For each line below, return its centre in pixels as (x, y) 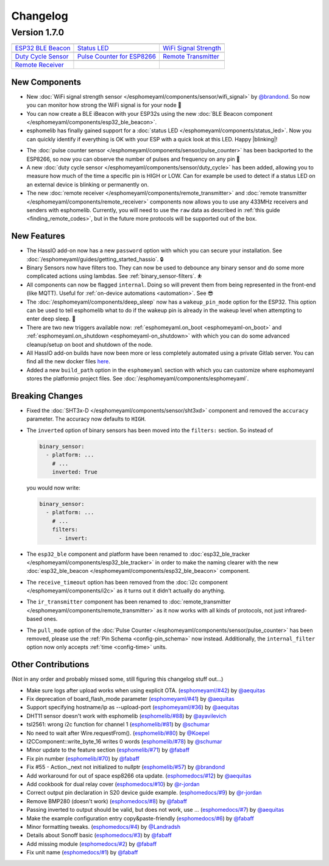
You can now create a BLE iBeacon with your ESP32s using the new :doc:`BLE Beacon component (150, 113)
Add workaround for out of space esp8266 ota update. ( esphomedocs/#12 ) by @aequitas (139, 775)
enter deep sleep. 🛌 (51, 319)
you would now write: (53, 488)
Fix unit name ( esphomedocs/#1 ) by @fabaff (82, 853)
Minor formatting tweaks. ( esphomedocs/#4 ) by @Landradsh (104, 826)
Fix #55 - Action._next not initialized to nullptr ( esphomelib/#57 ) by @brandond (126, 767)
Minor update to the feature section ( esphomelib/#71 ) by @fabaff (108, 750)
